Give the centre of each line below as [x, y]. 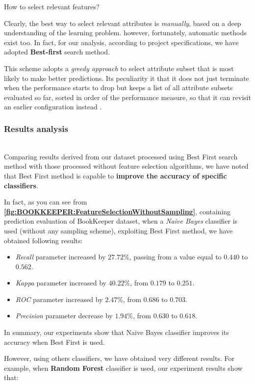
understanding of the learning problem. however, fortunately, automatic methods [125, 33]
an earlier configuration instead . [53, 107]
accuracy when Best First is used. [54, 342]
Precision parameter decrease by [64, 316]
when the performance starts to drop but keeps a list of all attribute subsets [118, 88]
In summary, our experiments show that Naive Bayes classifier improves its [116, 332]
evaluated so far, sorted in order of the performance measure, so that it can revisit [127, 97]
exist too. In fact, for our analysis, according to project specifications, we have [121, 42]
